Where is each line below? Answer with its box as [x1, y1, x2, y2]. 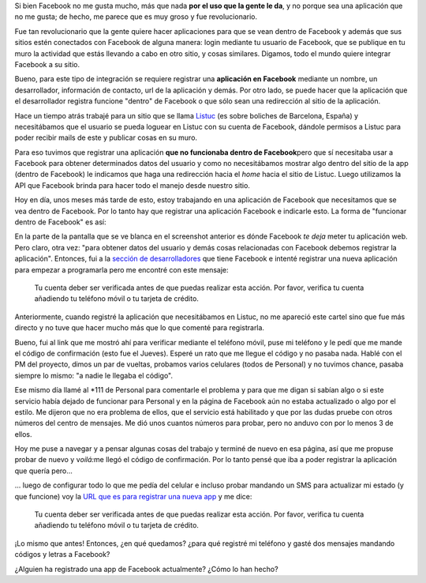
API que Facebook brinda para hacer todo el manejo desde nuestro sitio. [14, 180, 250, 190]
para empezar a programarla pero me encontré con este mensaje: [14, 265, 229, 274]
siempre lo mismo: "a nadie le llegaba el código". [14, 370, 174, 380]
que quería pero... [14, 466, 73, 476]
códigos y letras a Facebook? [14, 550, 110, 559]
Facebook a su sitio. [14, 59, 80, 69]
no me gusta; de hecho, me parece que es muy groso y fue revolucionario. [14, 12, 258, 21]
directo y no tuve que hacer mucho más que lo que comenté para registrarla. [14, 323, 264, 333]
